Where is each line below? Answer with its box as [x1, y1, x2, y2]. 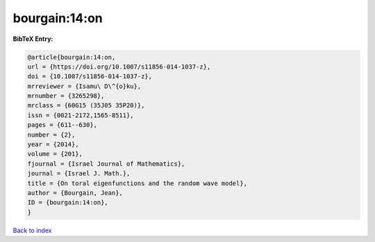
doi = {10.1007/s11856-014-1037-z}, [27, 73, 153, 80]
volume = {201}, [27, 150, 83, 158]
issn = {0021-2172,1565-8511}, [27, 111, 135, 119]
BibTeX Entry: [12, 35, 53, 43]
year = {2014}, [27, 141, 79, 148]
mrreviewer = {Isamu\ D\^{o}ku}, [27, 82, 142, 90]
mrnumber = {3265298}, [27, 92, 105, 100]
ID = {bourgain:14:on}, [27, 198, 109, 207]
